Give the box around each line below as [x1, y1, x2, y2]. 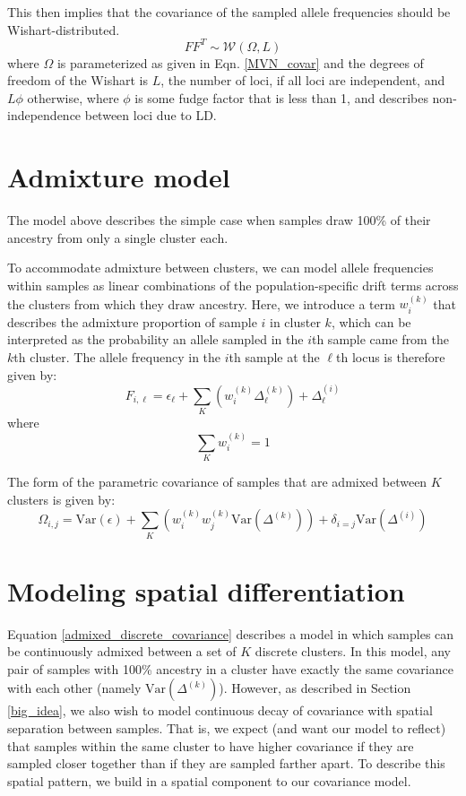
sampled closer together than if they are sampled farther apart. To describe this [7, 754, 445, 773]
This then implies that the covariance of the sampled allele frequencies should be [7, 3, 451, 21]
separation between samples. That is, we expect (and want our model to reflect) [7, 719, 446, 738]
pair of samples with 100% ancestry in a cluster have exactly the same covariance [7, 659, 453, 678]
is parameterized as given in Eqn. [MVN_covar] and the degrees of [56, 53, 424, 72]
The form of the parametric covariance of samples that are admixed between [7, 472, 427, 491]
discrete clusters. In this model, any [255, 642, 452, 661]
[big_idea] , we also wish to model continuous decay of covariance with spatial [7, 701, 433, 720]
